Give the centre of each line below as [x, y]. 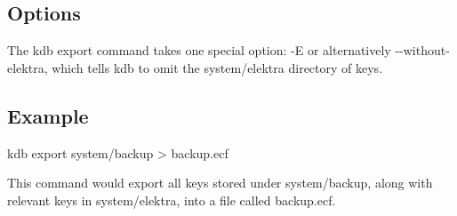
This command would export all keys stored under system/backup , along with [220, 183]
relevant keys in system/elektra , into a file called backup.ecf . [172, 200]
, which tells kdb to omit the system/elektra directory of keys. [213, 67]
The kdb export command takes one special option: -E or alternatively [199, 50]
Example [48, 115]
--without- [422, 50]
